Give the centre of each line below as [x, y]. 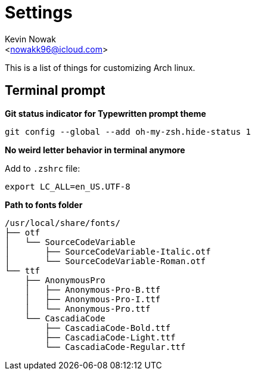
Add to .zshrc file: [43, 168]
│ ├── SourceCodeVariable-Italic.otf [108, 251]
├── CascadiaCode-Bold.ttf [108, 328]
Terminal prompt [55, 91]
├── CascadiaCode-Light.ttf [110, 337]
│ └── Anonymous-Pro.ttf [88, 309]
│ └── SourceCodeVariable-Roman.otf [105, 261]
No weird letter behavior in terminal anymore [95, 150]
